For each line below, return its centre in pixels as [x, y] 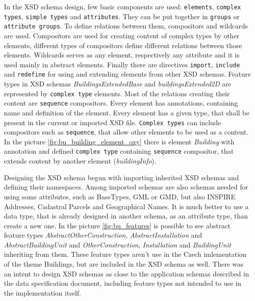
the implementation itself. [43, 292]
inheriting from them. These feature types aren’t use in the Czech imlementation [125, 254]
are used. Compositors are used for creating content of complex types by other [122, 35]
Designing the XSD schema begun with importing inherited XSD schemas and [121, 177]
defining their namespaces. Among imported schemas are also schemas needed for [126, 187]
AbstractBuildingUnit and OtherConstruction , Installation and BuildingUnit [118, 244]
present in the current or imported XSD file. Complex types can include [113, 122]
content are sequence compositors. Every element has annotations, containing [121, 103]
